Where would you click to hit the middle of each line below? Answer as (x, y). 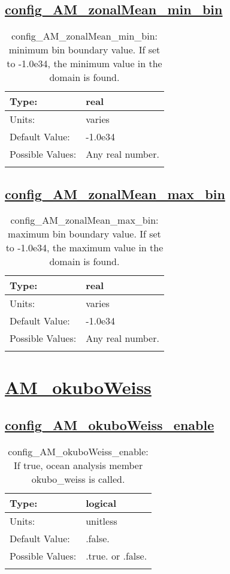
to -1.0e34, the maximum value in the (84, 248)
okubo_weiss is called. (78, 479)
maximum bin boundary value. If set (84, 234)
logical (101, 503)
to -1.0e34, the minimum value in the (84, 64)
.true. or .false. (116, 555)
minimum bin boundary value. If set (84, 50)
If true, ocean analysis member (78, 465)
